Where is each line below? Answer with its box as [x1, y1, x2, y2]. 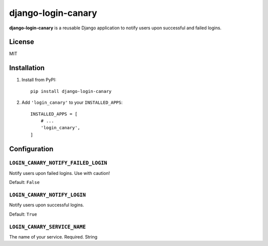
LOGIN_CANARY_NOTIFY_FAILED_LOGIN [9, 160, 108, 166]
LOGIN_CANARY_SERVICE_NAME [9, 224, 86, 230]
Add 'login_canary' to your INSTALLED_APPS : [21, 99, 123, 105]
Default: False [9, 179, 40, 185]
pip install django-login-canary [30, 88, 112, 94]
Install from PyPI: [21, 77, 57, 83]
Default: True [9, 211, 37, 217]
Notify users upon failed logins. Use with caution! [9, 170, 110, 176]
